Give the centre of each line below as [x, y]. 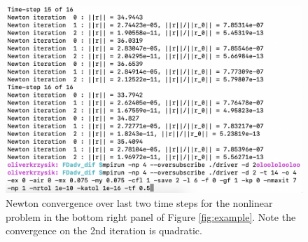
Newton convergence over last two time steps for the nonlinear [139, 203]
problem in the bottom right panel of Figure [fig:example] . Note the [151, 216]
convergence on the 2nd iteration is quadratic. [104, 230]
